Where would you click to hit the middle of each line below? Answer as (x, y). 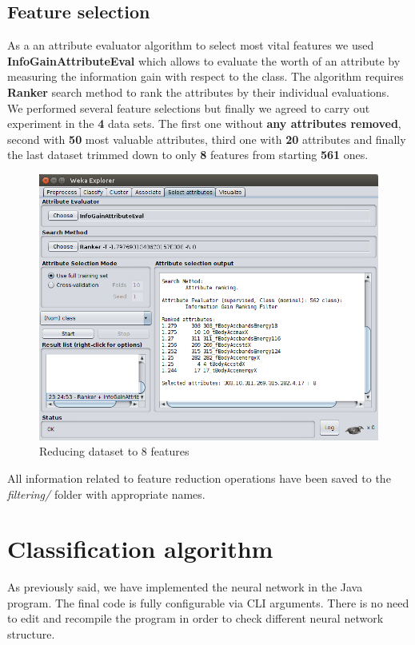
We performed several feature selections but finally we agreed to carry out (189, 107)
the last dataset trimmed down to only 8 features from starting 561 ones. (188, 155)
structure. (31, 634)
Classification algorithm (140, 549)
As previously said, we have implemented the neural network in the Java (185, 587)
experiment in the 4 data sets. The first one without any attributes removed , (204, 123)
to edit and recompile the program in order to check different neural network (196, 618)
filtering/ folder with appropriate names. (106, 494)
